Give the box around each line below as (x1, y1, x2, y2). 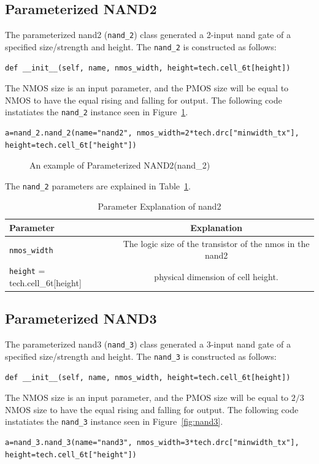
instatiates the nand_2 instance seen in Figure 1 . (5, 105, 188, 118)
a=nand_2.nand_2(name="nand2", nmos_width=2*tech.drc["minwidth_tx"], (5, 128, 299, 137)
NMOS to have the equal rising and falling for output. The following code (5, 93, 282, 106)
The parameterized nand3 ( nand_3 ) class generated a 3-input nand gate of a (5, 338, 291, 351)
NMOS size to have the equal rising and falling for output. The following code (5, 403, 299, 416)
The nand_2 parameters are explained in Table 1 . (5, 179, 191, 192)
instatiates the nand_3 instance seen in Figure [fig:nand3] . (5, 415, 223, 428)
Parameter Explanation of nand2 (98, 200, 221, 213)
